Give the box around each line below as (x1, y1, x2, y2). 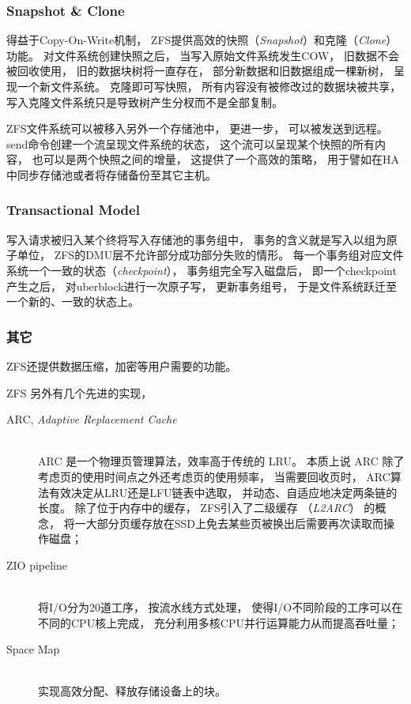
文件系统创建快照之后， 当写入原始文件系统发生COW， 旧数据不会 (54, 47, 399, 63)
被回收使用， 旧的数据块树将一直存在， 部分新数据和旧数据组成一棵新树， (6, 62, 390, 79)
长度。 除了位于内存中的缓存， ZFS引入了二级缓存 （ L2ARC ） (38, 499, 360, 516)
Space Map (6, 641, 60, 657)
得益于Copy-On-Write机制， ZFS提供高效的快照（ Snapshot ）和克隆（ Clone (6, 32, 386, 48)
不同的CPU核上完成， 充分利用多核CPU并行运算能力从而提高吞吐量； (38, 614, 399, 631)
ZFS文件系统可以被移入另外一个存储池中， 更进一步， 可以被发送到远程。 (6, 120, 388, 137)
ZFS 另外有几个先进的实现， (6, 384, 153, 401)
